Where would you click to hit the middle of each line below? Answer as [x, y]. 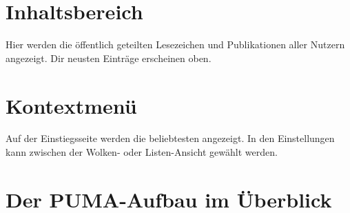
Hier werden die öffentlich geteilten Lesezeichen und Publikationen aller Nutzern [175, 44]
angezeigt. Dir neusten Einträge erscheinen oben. [109, 58]
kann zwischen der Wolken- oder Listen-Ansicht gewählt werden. [142, 152]
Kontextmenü [71, 105]
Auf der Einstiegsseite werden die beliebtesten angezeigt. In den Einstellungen [170, 138]
